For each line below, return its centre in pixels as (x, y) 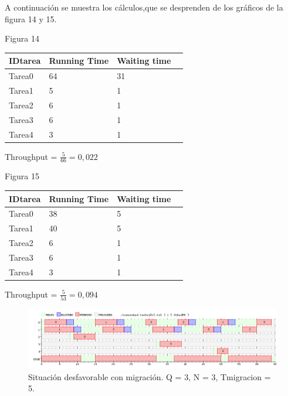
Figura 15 (22, 176)
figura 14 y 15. (31, 18)
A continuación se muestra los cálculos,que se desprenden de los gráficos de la (144, 7)
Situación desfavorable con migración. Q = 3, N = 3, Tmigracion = (150, 376)
